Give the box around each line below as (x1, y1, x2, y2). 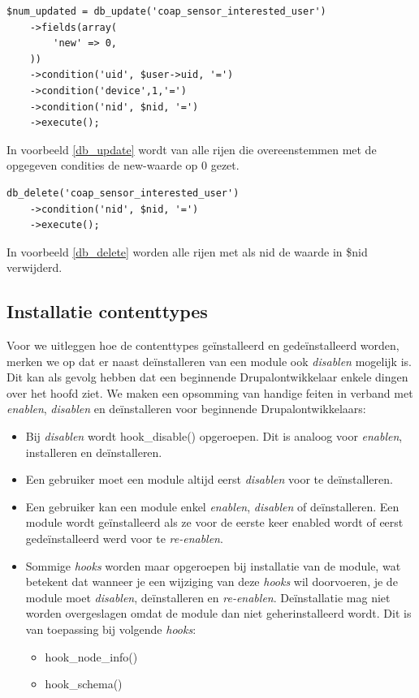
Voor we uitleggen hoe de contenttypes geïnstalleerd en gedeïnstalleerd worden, (6, 337, 400, 354)
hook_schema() (45, 675, 123, 692)
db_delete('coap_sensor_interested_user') (6, 187, 240, 199)
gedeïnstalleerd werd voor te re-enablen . (25, 530, 223, 547)
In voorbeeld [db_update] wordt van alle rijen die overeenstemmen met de (6, 140, 377, 157)
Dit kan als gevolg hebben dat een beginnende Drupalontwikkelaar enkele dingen (6, 368, 408, 386)
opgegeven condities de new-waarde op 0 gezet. (6, 157, 240, 174)
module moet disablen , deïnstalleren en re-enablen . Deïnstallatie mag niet (25, 588, 391, 605)
